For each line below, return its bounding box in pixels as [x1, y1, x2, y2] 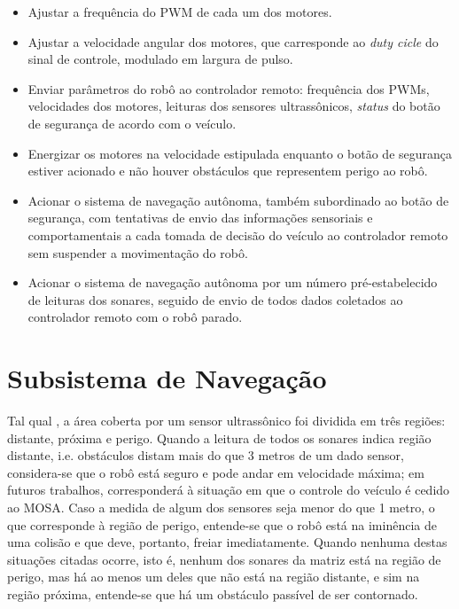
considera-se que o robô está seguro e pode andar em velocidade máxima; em [7, 463, 424, 481]
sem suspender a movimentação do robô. [27, 243, 248, 262]
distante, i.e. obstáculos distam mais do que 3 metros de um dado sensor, [7, 446, 404, 465]
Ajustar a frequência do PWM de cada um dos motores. [27, 3, 332, 20]
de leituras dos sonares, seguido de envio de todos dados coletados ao [27, 290, 403, 308]
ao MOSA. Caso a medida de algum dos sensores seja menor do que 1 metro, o [7, 498, 435, 516]
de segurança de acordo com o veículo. [27, 113, 237, 132]
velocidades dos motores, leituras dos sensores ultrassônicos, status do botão [27, 97, 440, 115]
